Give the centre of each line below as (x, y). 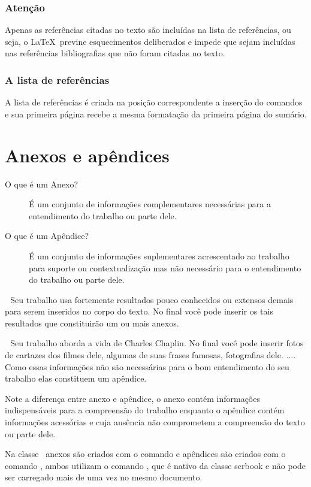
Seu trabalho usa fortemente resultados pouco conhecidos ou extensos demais (152, 299)
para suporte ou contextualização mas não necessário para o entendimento (165, 267)
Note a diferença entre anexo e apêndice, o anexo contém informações (132, 398)
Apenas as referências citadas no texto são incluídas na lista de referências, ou (148, 30)
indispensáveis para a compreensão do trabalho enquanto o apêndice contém (145, 410)
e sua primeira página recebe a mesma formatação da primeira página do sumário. (156, 114)
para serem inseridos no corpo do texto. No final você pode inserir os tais (139, 311)
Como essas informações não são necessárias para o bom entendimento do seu (147, 366)
